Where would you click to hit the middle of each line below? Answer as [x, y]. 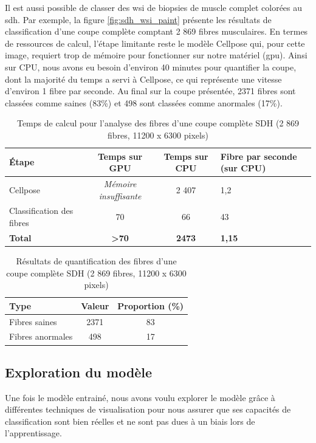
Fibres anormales [41, 336]
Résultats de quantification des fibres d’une [96, 260]
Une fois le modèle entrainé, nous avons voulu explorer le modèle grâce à [140, 397]
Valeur [95, 305]
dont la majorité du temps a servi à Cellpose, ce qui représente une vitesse [143, 79]
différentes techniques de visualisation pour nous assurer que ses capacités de [148, 409]
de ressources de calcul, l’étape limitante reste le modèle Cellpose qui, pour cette [155, 43]
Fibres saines [33, 321]
